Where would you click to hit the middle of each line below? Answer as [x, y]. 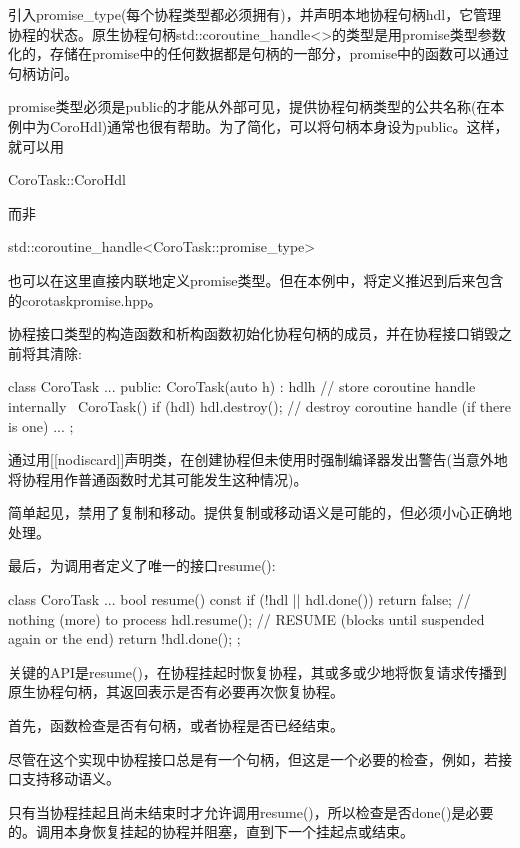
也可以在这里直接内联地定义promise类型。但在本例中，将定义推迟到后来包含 [256, 279]
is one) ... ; [41, 425]
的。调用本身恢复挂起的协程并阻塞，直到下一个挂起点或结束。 [211, 831]
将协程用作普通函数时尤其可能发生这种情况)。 [158, 478]
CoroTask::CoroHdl [67, 179]
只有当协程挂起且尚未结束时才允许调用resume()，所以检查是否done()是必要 [251, 811]
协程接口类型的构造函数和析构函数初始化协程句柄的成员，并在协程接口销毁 [253, 333]
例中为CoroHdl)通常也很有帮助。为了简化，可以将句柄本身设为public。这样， [258, 125]
